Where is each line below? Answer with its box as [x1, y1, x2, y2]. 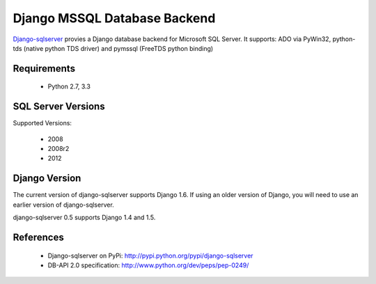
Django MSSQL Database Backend [13, 10, 216, 26]
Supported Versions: [13, 119, 72, 127]
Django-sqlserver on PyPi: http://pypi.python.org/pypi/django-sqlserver [47, 251, 253, 260]
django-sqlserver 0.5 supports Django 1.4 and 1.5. [13, 213, 156, 222]
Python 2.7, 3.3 [47, 82, 91, 90]
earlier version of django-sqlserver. [13, 200, 114, 209]
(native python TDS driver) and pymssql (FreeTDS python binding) [23, 44, 214, 52]
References [13, 231, 64, 243]
